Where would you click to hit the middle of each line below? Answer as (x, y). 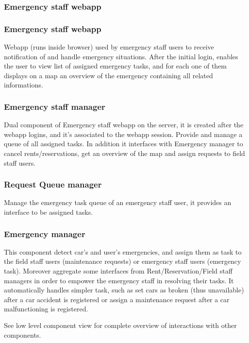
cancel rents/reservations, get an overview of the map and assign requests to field (124, 153)
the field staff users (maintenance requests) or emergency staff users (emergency (123, 261)
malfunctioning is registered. (46, 309)
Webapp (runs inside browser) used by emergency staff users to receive (109, 47)
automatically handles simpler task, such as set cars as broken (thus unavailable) (124, 290)
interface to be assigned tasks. (49, 212)
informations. (24, 85)
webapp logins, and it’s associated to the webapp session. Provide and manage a (123, 134)
